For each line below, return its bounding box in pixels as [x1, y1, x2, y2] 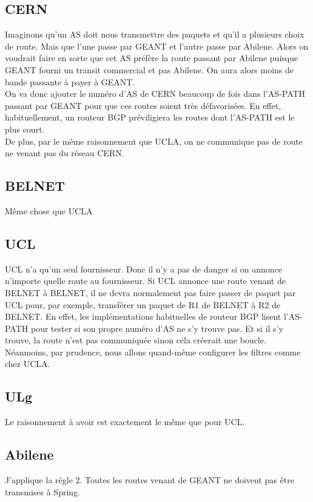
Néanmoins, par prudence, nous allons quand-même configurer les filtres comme [5, 345, 301, 358]
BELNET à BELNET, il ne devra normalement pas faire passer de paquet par [5, 286, 296, 299]
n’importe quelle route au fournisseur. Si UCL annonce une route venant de [5, 274, 286, 287]
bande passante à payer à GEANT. [5, 75, 135, 88]
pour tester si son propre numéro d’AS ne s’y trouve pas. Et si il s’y [30, 322, 283, 334]
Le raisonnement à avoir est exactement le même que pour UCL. [5, 415, 245, 428]
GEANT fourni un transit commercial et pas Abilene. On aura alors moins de [5, 63, 294, 76]
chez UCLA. [5, 357, 50, 370]
